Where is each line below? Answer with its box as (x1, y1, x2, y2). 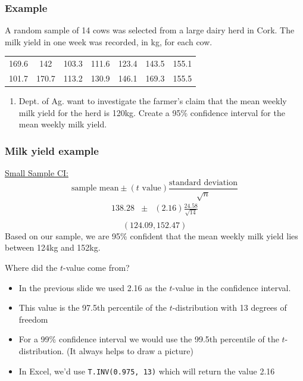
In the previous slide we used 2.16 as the (18, 281, 167, 293)
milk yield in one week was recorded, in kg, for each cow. (5, 35, 213, 48)
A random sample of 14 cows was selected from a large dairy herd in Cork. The (5, 24, 295, 36)
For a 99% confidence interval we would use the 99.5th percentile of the (18, 333, 279, 345)
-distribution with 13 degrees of (172, 301, 287, 314)
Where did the (5, 261, 58, 273)
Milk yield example (5, 143, 99, 158)
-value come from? (63, 261, 130, 273)
